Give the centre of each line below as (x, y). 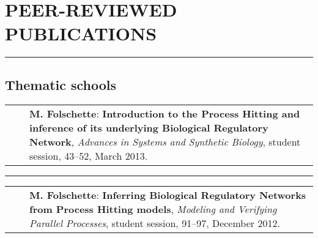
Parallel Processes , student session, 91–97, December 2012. (155, 223)
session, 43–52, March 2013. (89, 155)
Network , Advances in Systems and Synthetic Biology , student (165, 141)
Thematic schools (61, 84)
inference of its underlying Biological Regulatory (149, 127)
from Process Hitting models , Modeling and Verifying (153, 209)
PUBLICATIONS (81, 33)
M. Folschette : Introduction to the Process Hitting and (165, 113)
